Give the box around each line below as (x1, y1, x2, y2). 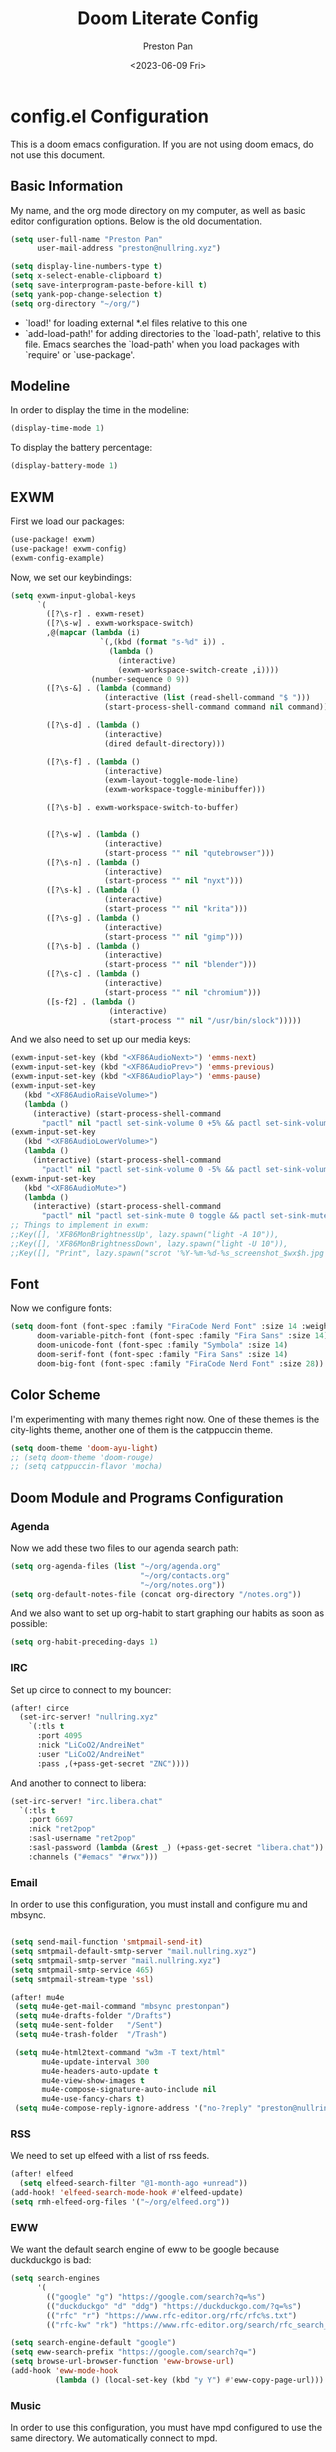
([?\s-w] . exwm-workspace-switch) (46, 618, 195, 629)
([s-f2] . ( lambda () (46, 997, 137, 1007)
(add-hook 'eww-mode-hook (10, 2366, 118, 2376)
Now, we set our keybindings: (10, 571, 133, 583)
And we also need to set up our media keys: (10, 1033, 192, 1046)
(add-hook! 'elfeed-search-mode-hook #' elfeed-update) (10, 2188, 244, 2198)
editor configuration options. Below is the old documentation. (10, 215, 263, 227)
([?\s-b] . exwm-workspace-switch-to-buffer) (46, 803, 240, 813)
